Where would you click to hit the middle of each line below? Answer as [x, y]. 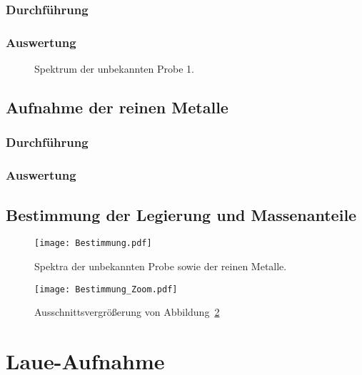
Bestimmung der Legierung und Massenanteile [181, 214]
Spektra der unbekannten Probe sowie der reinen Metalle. [161, 266]
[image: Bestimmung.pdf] [93, 243]
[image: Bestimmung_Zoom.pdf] [106, 289]
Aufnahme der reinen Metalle [117, 107]
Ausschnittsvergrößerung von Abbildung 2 [127, 312]
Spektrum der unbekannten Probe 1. [114, 69]
